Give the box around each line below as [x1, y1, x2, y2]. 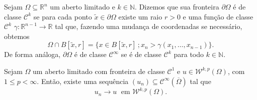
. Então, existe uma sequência [37, 75, 129, 86]
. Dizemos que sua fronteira [135, 1, 219, 11]
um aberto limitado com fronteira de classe [33, 65, 165, 76]
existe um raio [118, 11, 162, 21]
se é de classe [121, 49, 162, 59]
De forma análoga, [4, 49, 61, 59]
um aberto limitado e [50, 1, 115, 11]
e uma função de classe [183, 11, 253, 21]
